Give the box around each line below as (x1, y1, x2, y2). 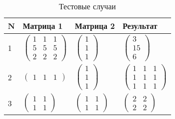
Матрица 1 (23, 20, 63, 31)
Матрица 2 (75, 20, 115, 31)
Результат (123, 20, 157, 31)
